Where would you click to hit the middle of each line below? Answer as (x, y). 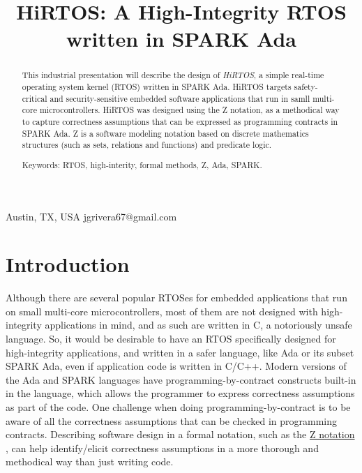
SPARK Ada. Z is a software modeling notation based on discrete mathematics (165, 133)
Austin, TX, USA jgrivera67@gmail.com (91, 216)
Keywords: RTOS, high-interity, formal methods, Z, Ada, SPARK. (142, 164)
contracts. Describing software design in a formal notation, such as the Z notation (180, 434)
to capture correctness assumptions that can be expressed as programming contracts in (180, 121)
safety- (306, 87)
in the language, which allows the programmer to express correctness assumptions (180, 393)
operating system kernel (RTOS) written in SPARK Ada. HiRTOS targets (157, 87)
